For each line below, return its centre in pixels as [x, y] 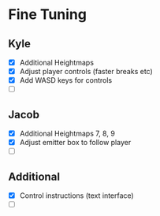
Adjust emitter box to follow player [75, 143]
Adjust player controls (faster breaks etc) [86, 72]
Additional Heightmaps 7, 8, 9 [67, 134]
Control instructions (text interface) [76, 196]
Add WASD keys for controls [66, 80]
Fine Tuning [47, 15]
